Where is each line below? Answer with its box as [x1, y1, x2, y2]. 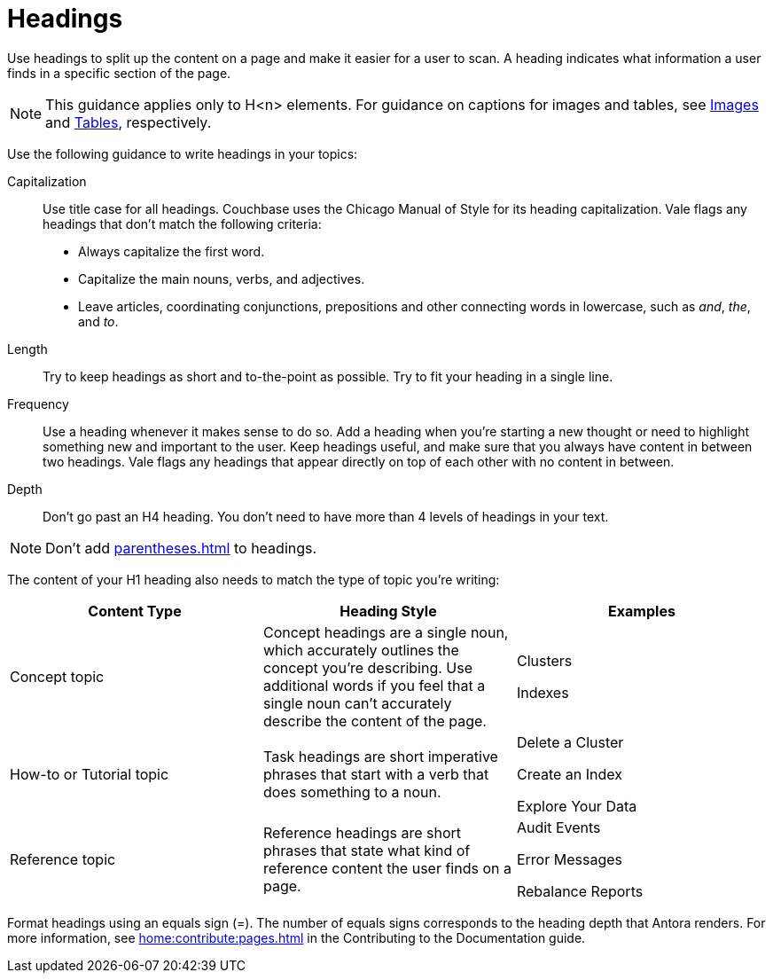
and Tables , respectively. [45, 113, 212, 131]
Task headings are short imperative [262, 747, 498, 765]
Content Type [88, 601, 182, 620]
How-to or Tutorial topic [10, 764, 169, 783]
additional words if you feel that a [262, 676, 486, 694]
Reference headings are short [262, 823, 462, 842]
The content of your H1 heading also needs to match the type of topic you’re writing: [7, 571, 500, 587]
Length [7, 341, 48, 357]
